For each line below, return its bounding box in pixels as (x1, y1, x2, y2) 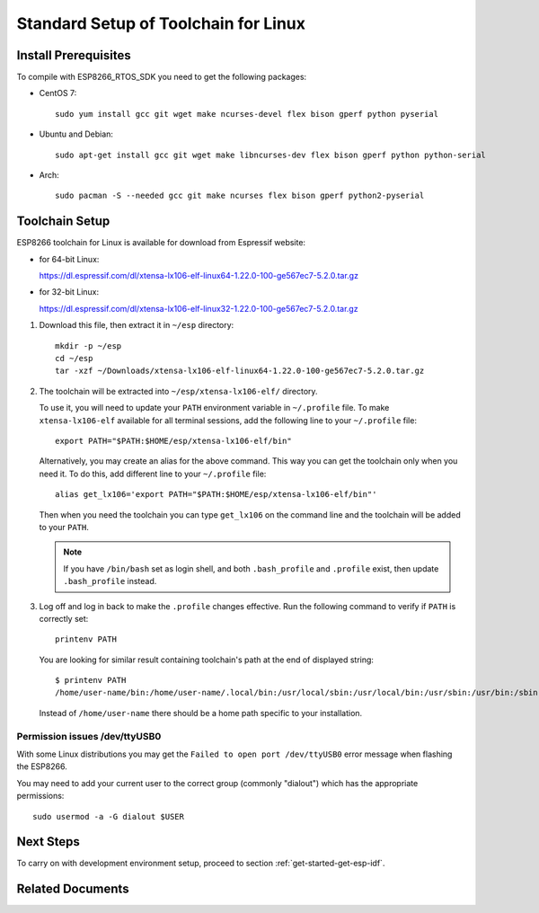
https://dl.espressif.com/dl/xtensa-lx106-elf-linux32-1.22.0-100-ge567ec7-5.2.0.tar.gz (39, 303, 358, 314)
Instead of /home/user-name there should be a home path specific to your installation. (39, 707, 363, 718)
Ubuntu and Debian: (39, 129, 114, 139)
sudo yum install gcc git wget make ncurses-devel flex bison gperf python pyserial (55, 109, 439, 119)
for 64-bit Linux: (39, 253, 100, 264)
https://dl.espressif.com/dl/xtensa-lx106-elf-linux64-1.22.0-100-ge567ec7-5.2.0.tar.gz (39, 270, 359, 281)
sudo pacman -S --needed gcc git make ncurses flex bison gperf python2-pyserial (55, 191, 425, 201)
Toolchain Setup (16, 214, 110, 229)
